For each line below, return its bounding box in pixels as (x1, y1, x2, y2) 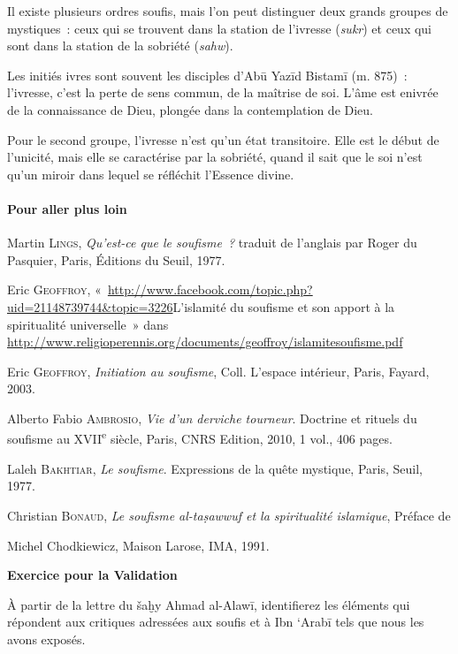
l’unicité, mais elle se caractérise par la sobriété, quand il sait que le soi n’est (7, 148, 423, 166)
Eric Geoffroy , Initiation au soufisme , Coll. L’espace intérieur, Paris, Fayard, (7, 361, 430, 380)
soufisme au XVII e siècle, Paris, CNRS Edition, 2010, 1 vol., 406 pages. (7, 427, 393, 448)
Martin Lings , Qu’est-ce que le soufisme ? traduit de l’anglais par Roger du (7, 233, 417, 252)
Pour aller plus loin (7, 199, 127, 217)
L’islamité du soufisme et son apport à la (172, 297, 395, 316)
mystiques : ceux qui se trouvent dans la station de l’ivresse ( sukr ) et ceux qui (7, 19, 432, 37)
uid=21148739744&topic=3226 (7, 297, 173, 316)
